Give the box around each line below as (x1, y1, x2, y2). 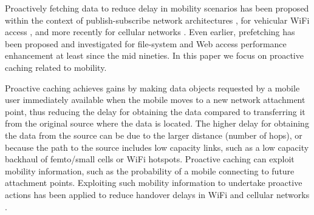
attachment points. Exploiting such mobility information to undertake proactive (5, 176, 302, 189)
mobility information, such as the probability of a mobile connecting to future (5, 164, 295, 177)
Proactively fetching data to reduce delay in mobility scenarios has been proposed (5, 2, 309, 14)
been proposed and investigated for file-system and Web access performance (5, 37, 287, 50)
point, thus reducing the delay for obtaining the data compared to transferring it (5, 105, 305, 117)
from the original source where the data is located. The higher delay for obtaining (5, 117, 309, 130)
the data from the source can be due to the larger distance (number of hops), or (5, 128, 302, 141)
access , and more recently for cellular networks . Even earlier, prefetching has (5, 25, 295, 38)
